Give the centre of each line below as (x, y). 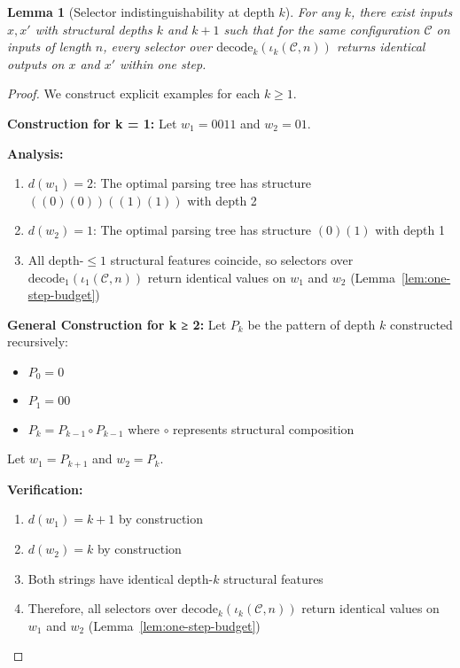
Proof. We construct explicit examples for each (134, 93)
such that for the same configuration (322, 29)
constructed (421, 324)
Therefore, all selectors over (103, 608)
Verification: (45, 489)
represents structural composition (264, 428)
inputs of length (49, 47)
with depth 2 (222, 200)
